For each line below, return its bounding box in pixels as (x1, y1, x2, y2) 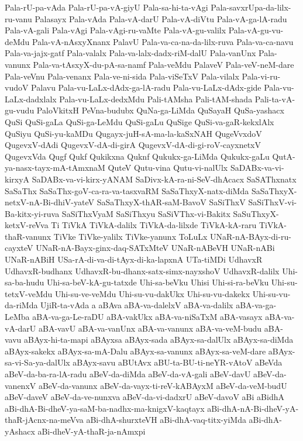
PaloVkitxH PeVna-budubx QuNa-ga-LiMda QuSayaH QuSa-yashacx (36, 104, 284, 116)
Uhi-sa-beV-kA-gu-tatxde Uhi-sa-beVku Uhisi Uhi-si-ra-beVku (47, 276, 269, 288)
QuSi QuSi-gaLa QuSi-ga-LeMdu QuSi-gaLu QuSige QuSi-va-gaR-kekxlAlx (5, 115, 274, 128)
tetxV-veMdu (5, 287, 53, 299)
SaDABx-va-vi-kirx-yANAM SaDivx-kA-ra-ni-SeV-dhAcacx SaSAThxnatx (32, 173, 297, 185)
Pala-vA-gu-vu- (228, 24, 284, 36)
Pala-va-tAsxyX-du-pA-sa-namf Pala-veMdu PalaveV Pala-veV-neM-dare (33, 58, 294, 70)
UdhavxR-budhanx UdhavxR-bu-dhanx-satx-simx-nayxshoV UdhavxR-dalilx (5, 264, 280, 277)
